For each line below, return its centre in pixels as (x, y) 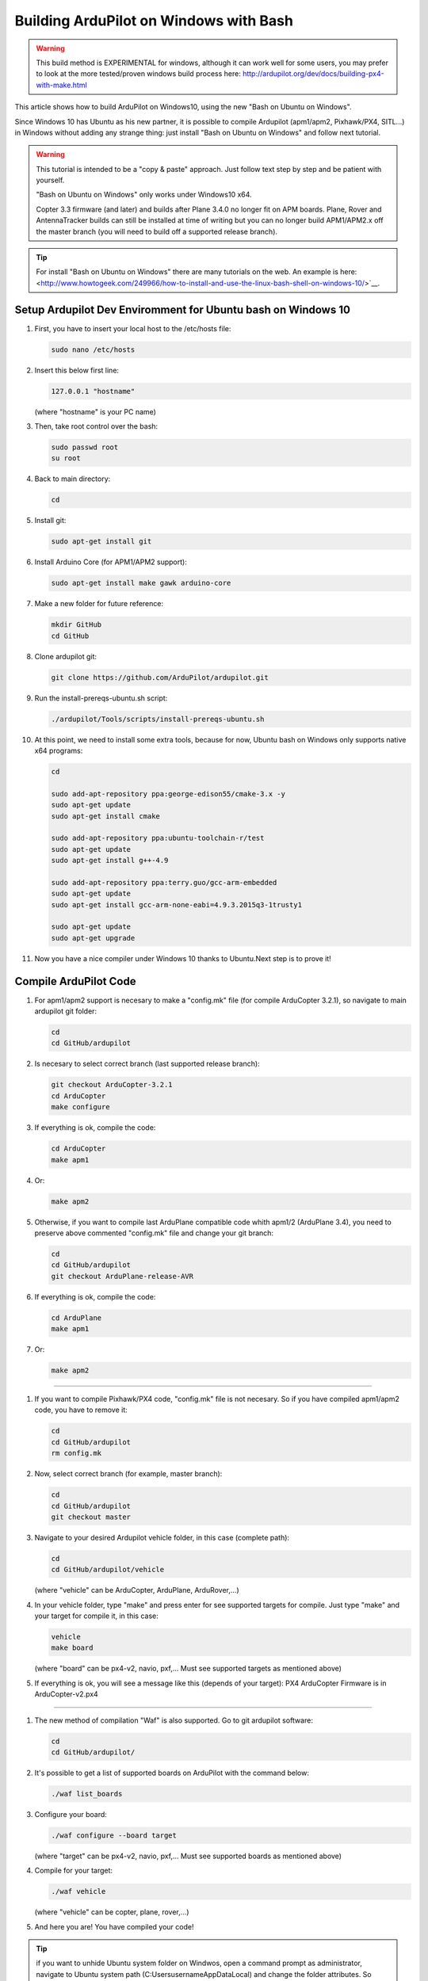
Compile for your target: (74, 1871)
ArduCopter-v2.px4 (66, 1694)
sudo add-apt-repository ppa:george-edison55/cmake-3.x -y (168, 794)
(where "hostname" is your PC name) (95, 411)
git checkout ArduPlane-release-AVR (122, 1276)
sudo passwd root (85, 447)
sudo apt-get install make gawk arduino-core (141, 583)
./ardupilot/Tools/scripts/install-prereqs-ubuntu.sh (158, 719)
